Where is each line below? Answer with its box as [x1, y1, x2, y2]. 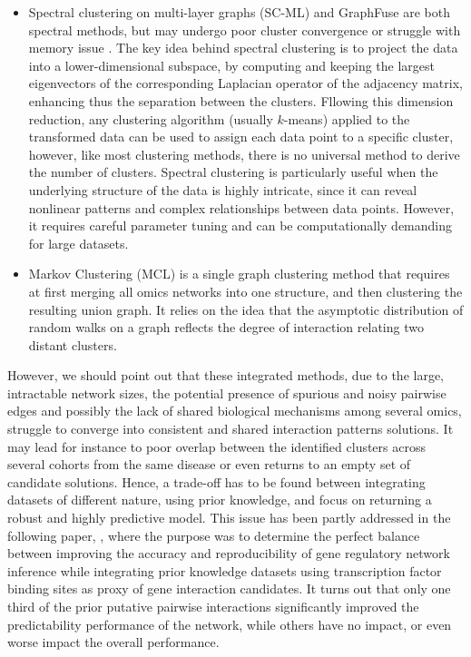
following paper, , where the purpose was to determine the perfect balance [7, 525, 420, 544]
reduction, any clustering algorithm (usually [28, 109, 273, 128]
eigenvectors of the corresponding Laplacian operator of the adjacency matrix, [28, 74, 463, 93]
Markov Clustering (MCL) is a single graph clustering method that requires [28, 264, 450, 283]
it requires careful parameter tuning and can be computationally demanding [28, 216, 453, 235]
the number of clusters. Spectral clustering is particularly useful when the [28, 162, 438, 181]
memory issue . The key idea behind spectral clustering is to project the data [28, 38, 458, 57]
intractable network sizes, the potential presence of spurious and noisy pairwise [7, 383, 446, 402]
